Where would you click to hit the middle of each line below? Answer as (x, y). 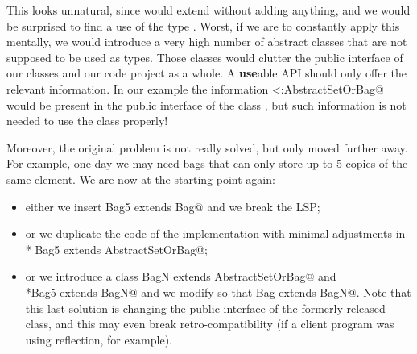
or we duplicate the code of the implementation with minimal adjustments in (215, 233)
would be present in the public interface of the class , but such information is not (206, 104)
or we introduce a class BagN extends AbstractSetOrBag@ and (181, 276)
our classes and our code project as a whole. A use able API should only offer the (207, 73)
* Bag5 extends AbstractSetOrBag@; (116, 249)
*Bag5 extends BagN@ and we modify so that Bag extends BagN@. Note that (218, 292)
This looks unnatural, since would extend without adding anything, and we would (208, 10)
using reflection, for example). (99, 339)
